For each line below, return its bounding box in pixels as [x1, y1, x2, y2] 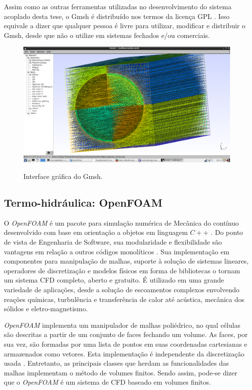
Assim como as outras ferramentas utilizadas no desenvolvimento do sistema [4, 1, 232, 11]
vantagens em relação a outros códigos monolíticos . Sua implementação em [4, 246, 230, 256]
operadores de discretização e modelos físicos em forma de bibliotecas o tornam [4, 265, 240, 275]
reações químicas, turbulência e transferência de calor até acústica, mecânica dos [4, 294, 245, 304]
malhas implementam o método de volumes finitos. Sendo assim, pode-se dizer [4, 367, 237, 377]
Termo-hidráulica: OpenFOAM [4, 195, 163, 210]
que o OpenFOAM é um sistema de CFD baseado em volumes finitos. [4, 377, 211, 387]
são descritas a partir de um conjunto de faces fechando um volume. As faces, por [4, 329, 248, 339]
